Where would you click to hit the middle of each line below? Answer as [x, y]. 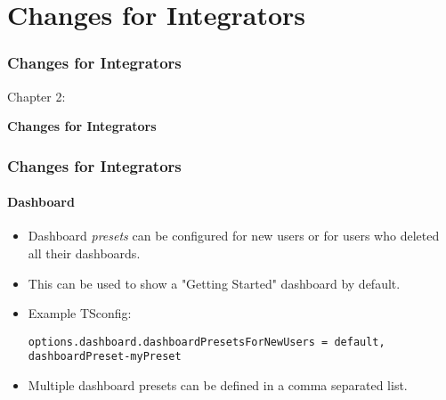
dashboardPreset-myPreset [105, 357]
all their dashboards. [84, 253]
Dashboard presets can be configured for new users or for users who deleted [234, 236]
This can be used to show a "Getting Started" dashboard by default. [214, 283]
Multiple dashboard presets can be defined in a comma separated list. [218, 385]
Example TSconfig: [80, 313]
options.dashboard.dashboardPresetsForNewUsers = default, [207, 342]
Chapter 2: [36, 96]
